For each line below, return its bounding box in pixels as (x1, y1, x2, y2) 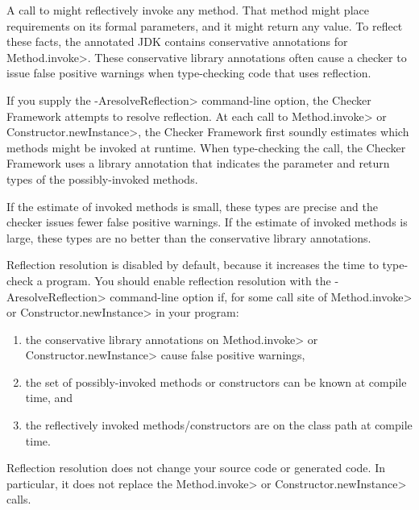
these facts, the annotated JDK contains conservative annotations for (6, 33, 348, 50)
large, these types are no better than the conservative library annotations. (6, 229, 371, 246)
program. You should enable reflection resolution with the (46, 272, 331, 288)
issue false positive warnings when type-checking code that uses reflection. (6, 64, 371, 81)
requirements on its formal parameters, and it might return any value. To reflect (6, 17, 403, 34)
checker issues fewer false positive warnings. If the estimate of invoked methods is (6, 214, 408, 230)
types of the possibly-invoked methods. (6, 170, 198, 187)
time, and (25, 389, 73, 406)
